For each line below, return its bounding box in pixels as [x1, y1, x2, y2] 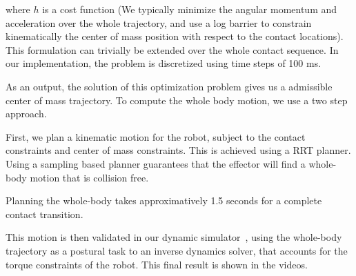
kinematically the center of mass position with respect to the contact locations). [6, 29, 344, 43]
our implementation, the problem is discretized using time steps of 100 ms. [6, 56, 322, 70]
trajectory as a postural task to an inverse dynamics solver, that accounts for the [6, 243, 348, 257]
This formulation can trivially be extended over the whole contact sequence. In [6, 42, 339, 57]
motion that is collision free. [30, 170, 149, 184]
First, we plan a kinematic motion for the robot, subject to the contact [6, 129, 306, 144]
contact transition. [6, 206, 83, 221]
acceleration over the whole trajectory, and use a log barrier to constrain [6, 15, 312, 30]
